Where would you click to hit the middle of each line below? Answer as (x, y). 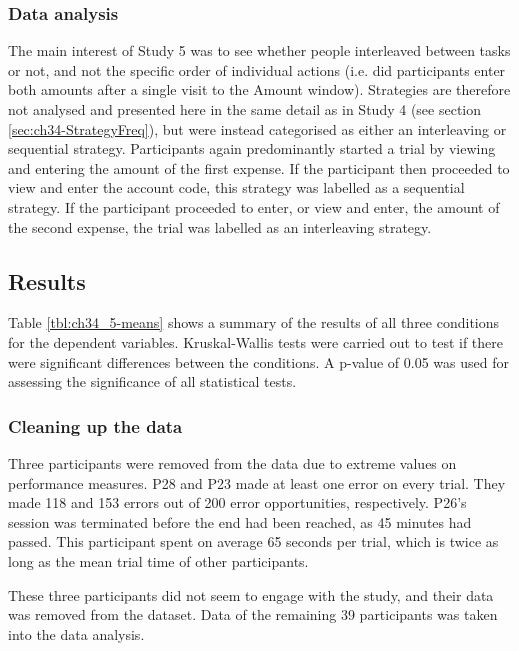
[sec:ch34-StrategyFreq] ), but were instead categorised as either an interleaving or (257, 128)
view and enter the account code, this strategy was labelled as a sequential (236, 187)
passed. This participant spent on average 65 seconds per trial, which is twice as (253, 541)
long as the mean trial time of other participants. (158, 560)
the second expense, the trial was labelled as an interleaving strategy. (220, 226)
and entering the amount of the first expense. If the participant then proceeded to (259, 167)
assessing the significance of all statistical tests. (152, 381)
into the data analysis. (76, 633)
